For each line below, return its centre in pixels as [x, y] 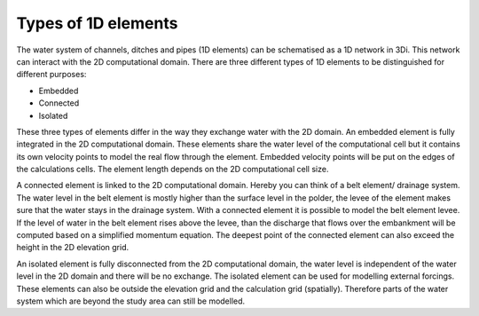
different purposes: [51, 75]
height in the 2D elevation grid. [73, 248]
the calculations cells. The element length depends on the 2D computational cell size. [173, 170]
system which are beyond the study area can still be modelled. [131, 301]
